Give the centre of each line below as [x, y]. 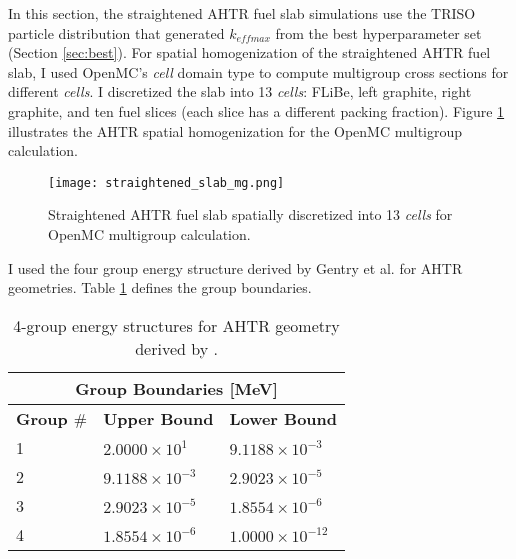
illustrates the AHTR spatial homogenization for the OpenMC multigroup [235, 130]
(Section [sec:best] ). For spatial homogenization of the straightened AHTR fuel [249, 52]
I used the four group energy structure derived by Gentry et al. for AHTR [235, 267]
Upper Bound [158, 418]
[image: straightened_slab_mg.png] [166, 182]
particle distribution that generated [116, 32]
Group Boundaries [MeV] [176, 388]
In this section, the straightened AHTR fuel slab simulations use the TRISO [242, 13]
